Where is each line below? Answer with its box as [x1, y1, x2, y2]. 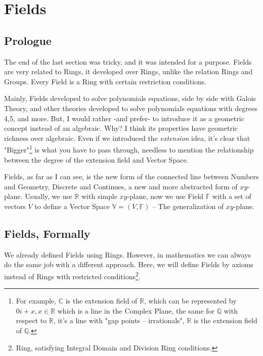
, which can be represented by [144, 295, 237, 306]
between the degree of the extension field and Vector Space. [4, 154, 189, 165]
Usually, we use [25, 191, 72, 201]
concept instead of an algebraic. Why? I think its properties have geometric [4, 123, 238, 133]
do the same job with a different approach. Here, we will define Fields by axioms [4, 259, 253, 270]
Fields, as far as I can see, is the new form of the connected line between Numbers [4, 171, 259, 182]
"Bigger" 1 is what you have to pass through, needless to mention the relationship [4, 143, 254, 155]
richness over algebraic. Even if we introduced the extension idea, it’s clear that [4, 132, 250, 143]
